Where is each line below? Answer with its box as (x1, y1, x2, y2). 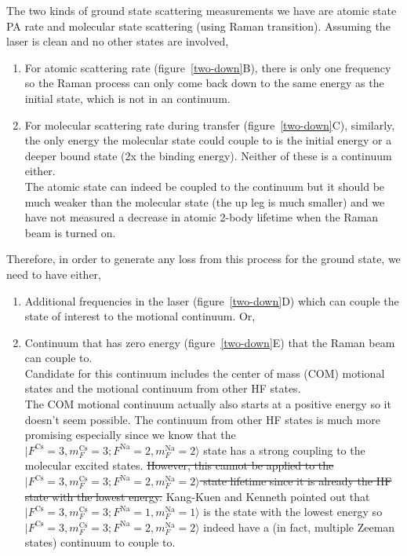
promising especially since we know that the (24, 426, 236, 443)
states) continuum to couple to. (24, 534, 176, 551)
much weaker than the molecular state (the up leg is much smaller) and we (24, 193, 385, 210)
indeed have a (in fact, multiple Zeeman (203, 518, 395, 535)
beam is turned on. (24, 224, 116, 240)
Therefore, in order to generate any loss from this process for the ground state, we (6, 251, 401, 267)
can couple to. (24, 349, 93, 366)
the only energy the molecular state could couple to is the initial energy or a (24, 132, 392, 148)
